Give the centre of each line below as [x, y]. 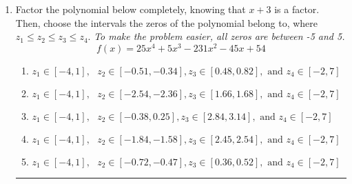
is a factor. [297, 9]
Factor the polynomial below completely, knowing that [131, 9]
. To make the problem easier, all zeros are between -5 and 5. [216, 36]
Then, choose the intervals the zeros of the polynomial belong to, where [167, 22]
